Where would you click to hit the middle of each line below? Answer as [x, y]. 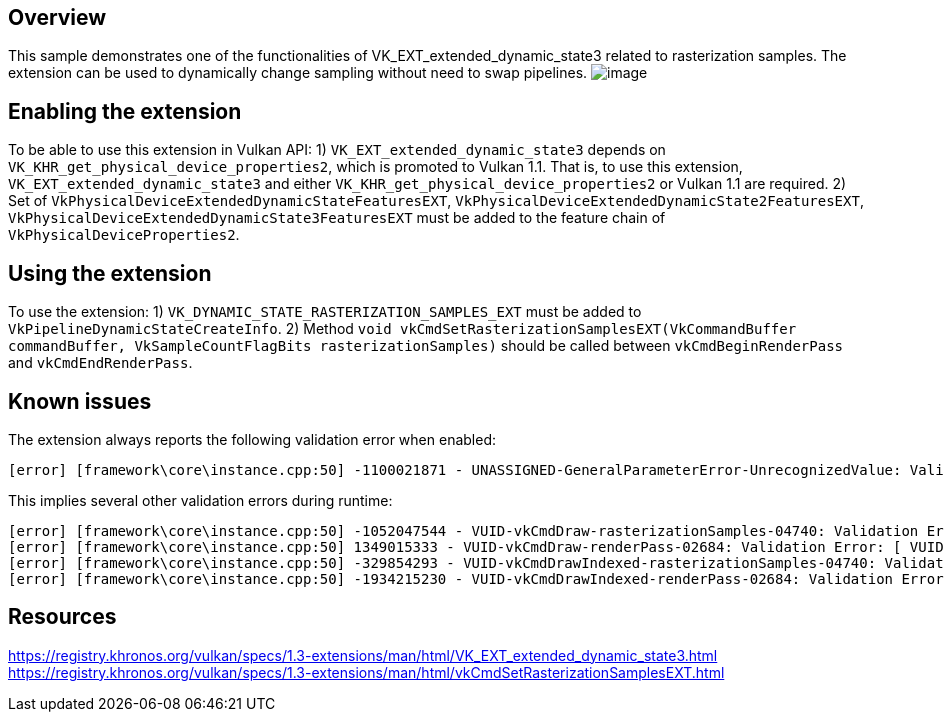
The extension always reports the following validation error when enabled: [252, 439]
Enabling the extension [125, 111]
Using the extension [110, 273]
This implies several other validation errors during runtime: [200, 500]
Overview [57, 17]
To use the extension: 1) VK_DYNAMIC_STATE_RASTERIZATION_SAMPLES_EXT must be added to [325, 312]
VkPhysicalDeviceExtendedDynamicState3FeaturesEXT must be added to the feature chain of [337, 218]
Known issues [80, 401]
